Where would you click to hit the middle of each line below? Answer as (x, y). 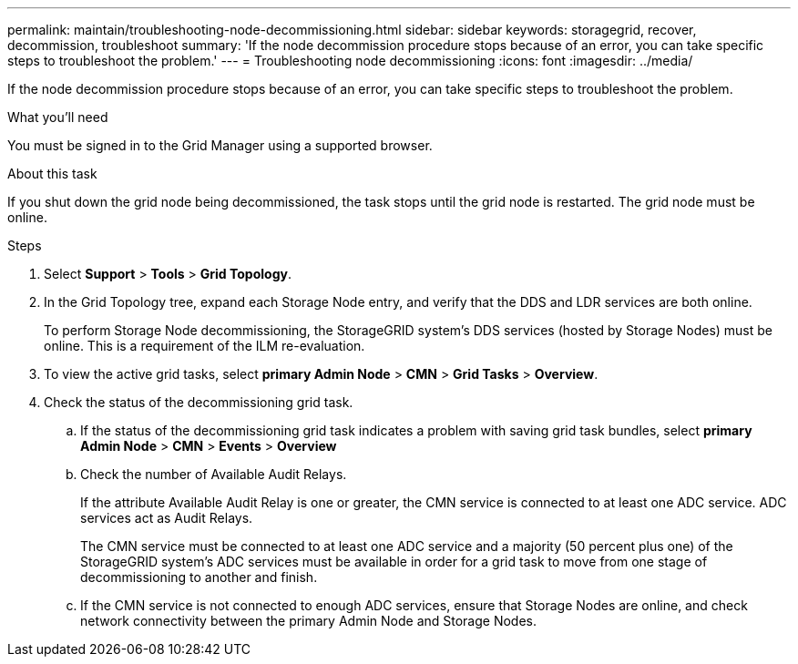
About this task (52, 174)
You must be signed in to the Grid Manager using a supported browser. (220, 145)
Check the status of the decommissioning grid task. (199, 402)
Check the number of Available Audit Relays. (214, 474)
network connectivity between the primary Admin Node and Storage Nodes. (309, 621)
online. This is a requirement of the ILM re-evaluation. (205, 346)
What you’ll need (58, 117)
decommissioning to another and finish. (199, 577)
